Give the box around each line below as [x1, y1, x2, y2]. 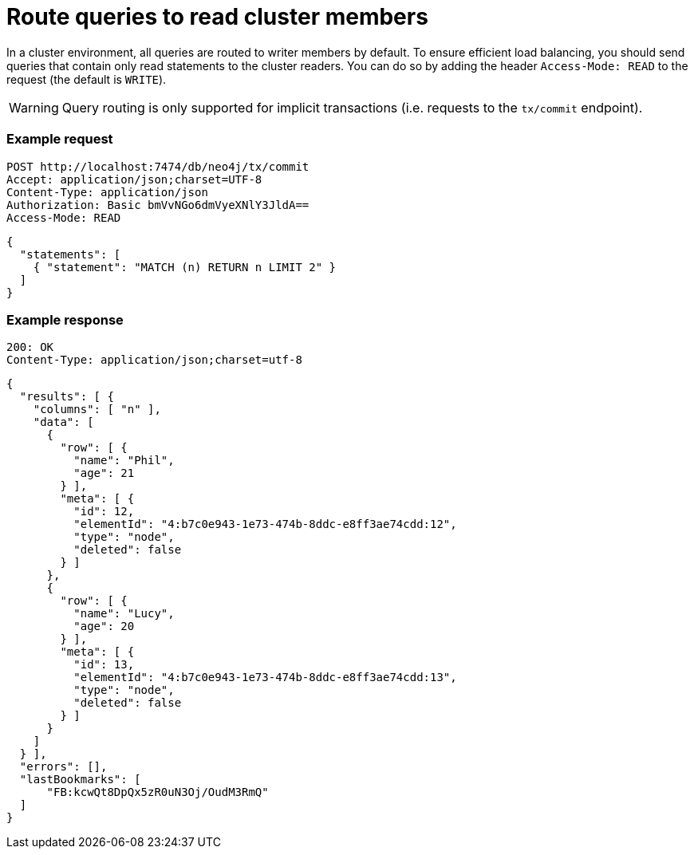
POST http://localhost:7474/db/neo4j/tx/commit [6, 160, 310, 173]
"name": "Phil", [73, 454, 175, 467]
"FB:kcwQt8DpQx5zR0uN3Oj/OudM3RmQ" [46, 786, 269, 799]
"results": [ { [19, 390, 114, 404]
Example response [6, 311, 124, 328]
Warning [9, 99, 59, 116]
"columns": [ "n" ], [33, 403, 161, 416]
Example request [6, 131, 113, 148]
